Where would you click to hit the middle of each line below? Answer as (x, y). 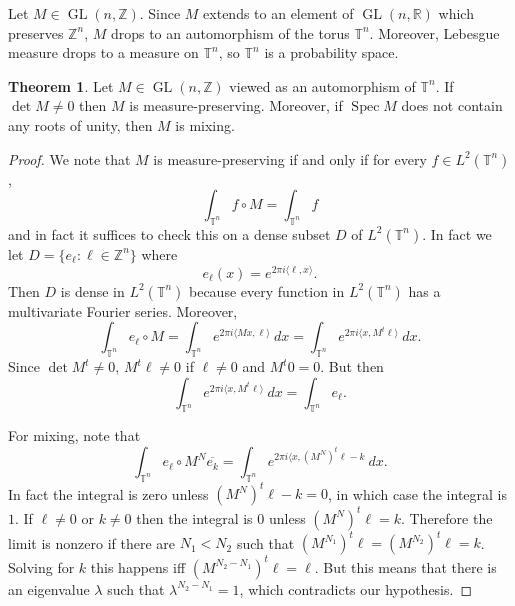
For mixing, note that (74, 435)
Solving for (41, 566)
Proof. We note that (69, 158)
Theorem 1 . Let (61, 85)
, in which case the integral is (417, 493)
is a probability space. (331, 52)
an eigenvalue (49, 588)
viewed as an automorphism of (322, 85)
